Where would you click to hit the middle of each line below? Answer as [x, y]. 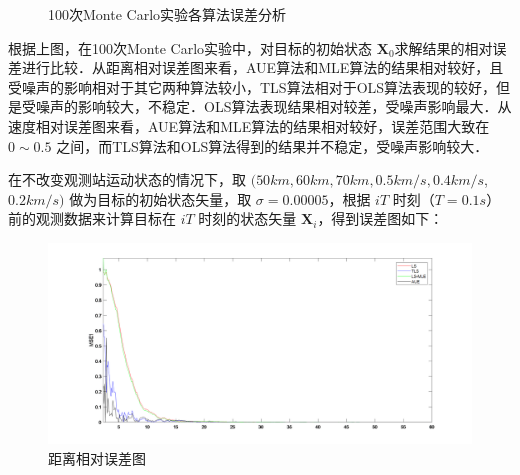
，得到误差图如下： [380, 218]
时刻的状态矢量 [247, 218]
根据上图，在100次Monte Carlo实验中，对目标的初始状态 [190, 47]
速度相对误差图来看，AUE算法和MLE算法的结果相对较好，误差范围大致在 [249, 125]
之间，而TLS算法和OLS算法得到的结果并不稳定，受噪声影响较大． [272, 145]
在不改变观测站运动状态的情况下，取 [127, 179]
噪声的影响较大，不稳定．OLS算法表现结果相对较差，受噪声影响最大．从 [273, 106]
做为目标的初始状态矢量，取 [160, 198]
